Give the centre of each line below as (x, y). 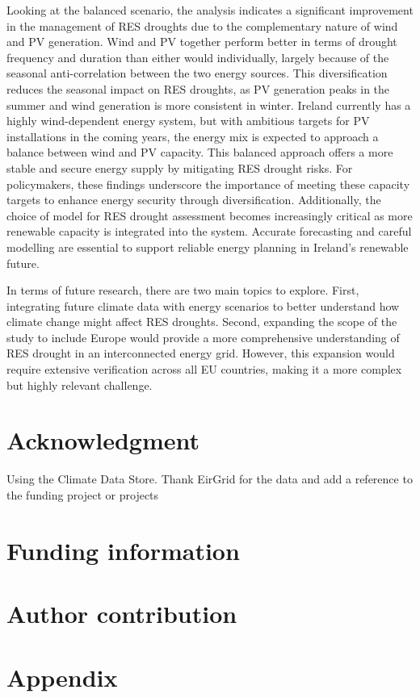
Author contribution (122, 614)
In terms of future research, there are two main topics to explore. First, (183, 290)
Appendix (62, 677)
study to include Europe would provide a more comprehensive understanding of (203, 337)
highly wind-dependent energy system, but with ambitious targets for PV (188, 121)
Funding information (123, 550)
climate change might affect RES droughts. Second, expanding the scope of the (202, 322)
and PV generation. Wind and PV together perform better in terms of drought (202, 42)
